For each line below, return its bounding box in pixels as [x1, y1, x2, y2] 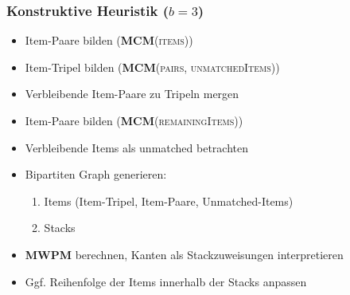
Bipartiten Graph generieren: [25, 166, 167, 183]
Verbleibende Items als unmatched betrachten [25, 139, 249, 155]
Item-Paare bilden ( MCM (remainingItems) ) [25, 112, 243, 128]
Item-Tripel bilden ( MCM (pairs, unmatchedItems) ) [25, 58, 280, 75]
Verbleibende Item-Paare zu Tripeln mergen [25, 85, 239, 102]
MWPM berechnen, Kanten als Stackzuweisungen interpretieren [25, 246, 344, 262]
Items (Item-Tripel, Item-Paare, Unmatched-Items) [44, 192, 294, 209]
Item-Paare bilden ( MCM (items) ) [25, 32, 193, 49]
